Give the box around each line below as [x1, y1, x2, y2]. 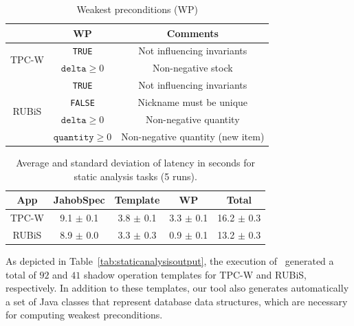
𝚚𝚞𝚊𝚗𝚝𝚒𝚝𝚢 [53, 132, 94, 142]
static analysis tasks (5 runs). [74, 169, 197, 183]
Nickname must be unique [137, 95, 248, 109]
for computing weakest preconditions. [5, 307, 163, 322]
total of [5, 267, 36, 281]
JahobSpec [53, 193, 105, 207]
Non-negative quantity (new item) [121, 129, 265, 143]
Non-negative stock [152, 61, 233, 75]
